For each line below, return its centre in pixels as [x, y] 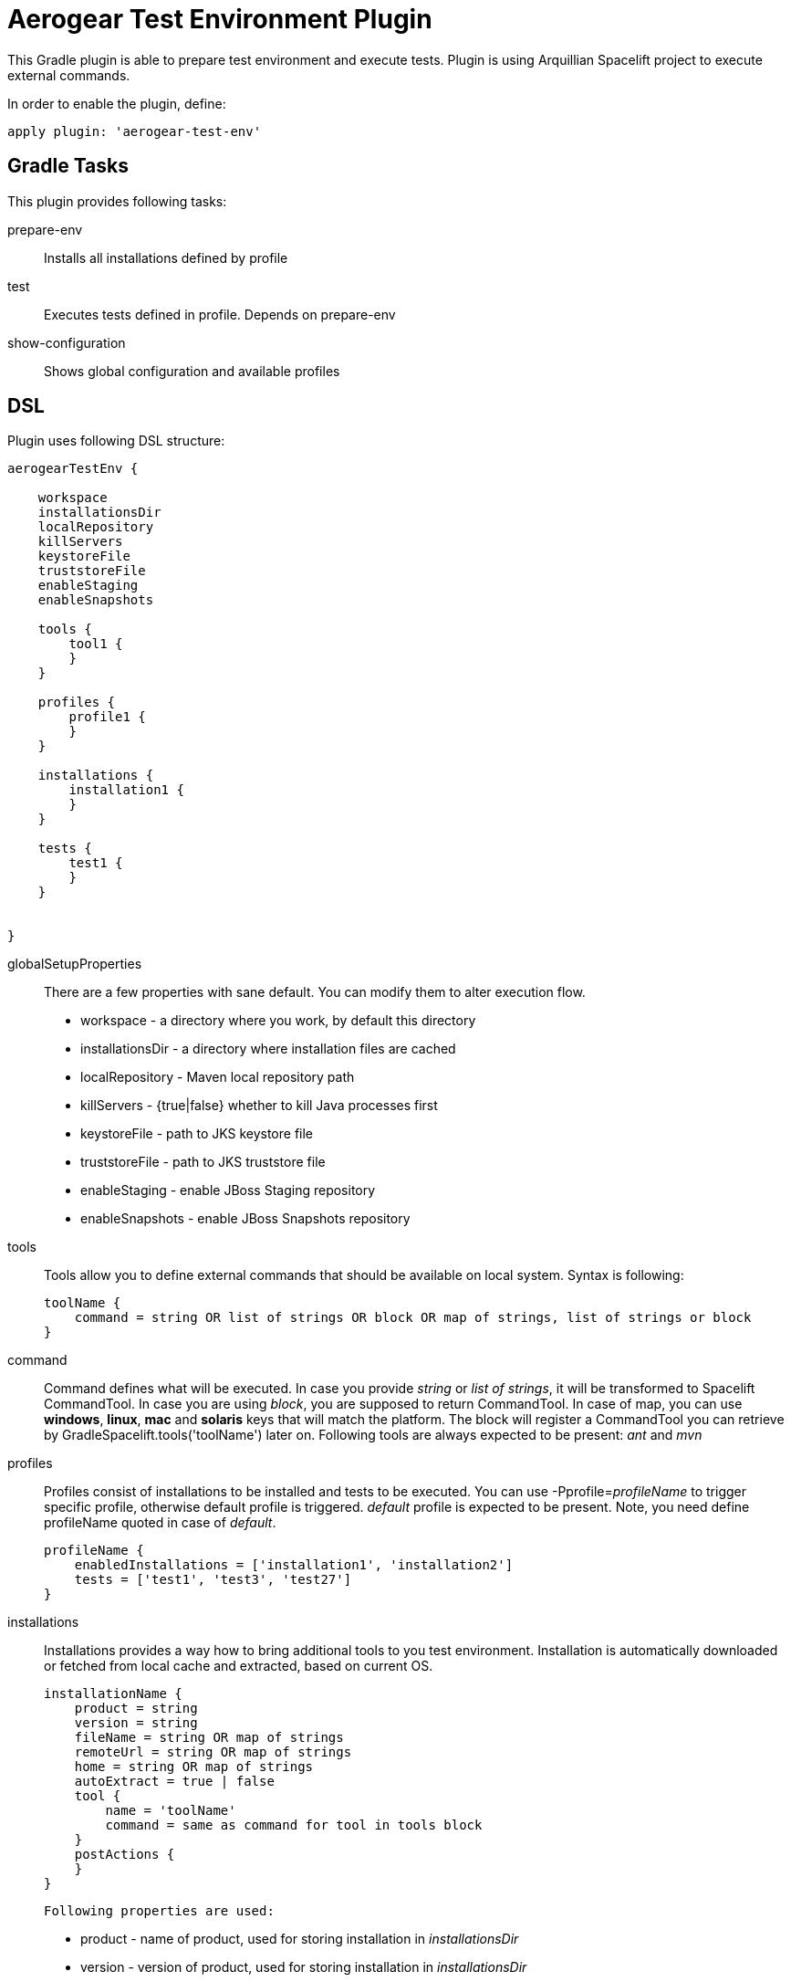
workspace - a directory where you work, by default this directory [278, 1021]
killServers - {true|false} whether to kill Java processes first [259, 1106]
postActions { [125, 1855]
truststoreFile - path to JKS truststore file [203, 1162]
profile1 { [107, 717]
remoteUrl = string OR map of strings [213, 1752]
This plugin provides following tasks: [117, 201]
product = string [136, 1709]
